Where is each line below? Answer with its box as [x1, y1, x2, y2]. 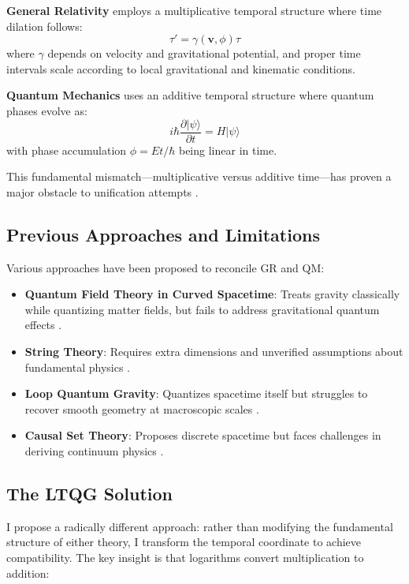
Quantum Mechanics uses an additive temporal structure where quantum [6, 87, 374, 103]
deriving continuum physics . [24, 442, 164, 459]
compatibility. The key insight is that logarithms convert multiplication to [6, 548, 364, 565]
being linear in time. [178, 141, 277, 158]
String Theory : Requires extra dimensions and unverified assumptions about [24, 343, 403, 359]
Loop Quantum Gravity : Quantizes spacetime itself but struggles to [24, 385, 368, 402]
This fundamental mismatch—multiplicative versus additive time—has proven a [6, 168, 392, 185]
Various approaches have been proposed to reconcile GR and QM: [6, 259, 325, 275]
